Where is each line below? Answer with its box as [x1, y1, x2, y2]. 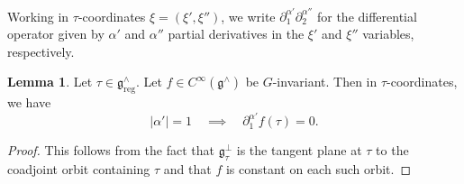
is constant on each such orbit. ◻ [225, 159, 412, 178]
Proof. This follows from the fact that [7, 141, 214, 160]
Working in [7, 6, 69, 25]
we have [7, 93, 51, 112]
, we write [221, 6, 276, 25]
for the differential [316, 6, 417, 25]
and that [163, 159, 212, 178]
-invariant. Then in [272, 72, 378, 91]
